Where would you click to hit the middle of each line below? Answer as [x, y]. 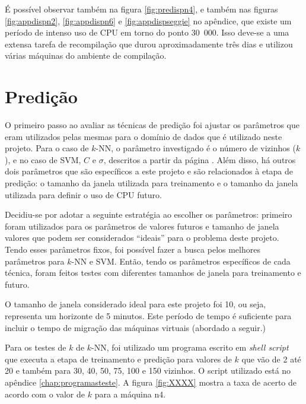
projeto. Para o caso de [47, 148]
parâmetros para [35, 261]
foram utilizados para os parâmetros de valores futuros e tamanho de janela [142, 226]
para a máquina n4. [130, 394]
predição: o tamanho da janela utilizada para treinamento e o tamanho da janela [152, 183]
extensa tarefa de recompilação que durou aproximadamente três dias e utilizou [149, 44]
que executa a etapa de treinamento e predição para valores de [118, 359]
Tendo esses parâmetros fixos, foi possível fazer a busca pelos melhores [133, 249]
